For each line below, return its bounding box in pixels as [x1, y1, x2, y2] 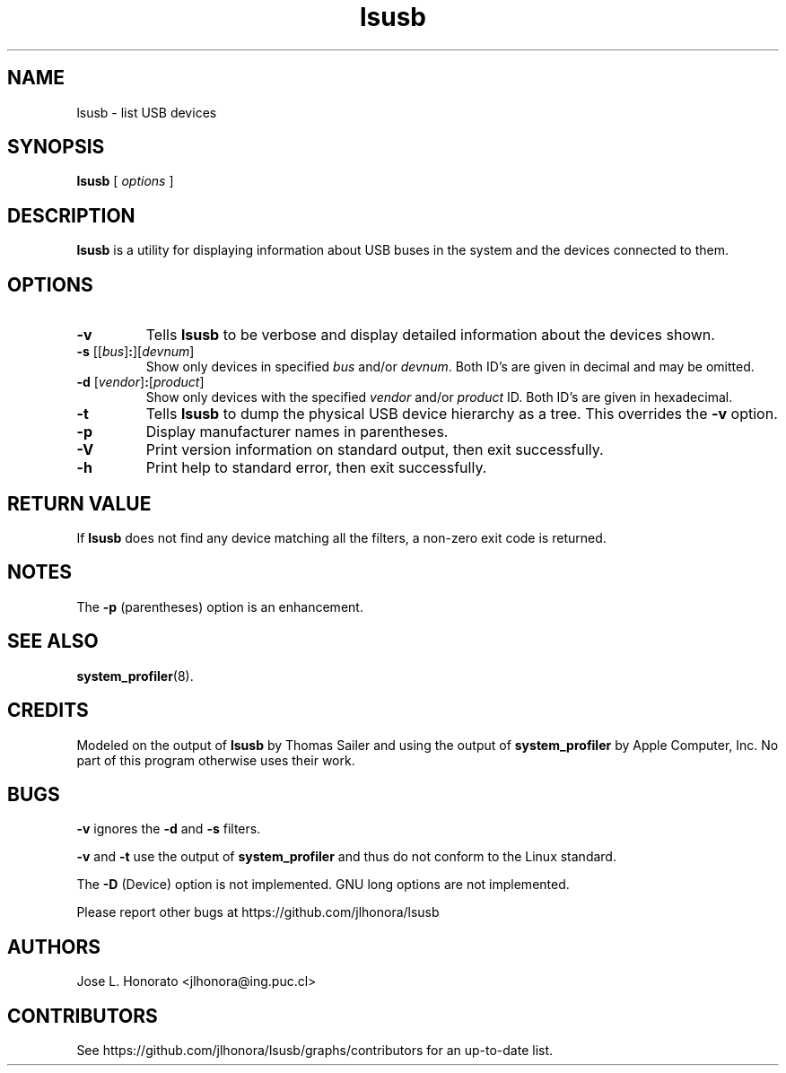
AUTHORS [7, 935, 101, 958]
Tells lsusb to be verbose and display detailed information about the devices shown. [145, 326, 715, 345]
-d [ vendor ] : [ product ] [76, 374, 205, 390]
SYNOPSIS [7, 135, 105, 159]
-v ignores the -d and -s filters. [76, 821, 261, 837]
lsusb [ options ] [76, 173, 174, 189]
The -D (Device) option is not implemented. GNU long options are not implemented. [76, 877, 570, 893]
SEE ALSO [7, 630, 99, 653]
